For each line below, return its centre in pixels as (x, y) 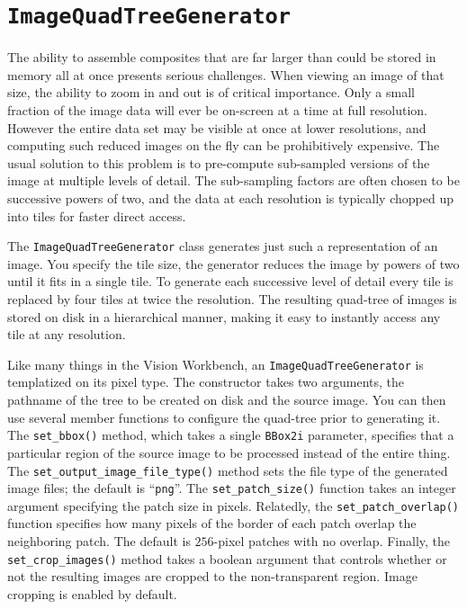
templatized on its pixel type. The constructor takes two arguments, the (206, 382)
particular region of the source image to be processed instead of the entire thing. (229, 452)
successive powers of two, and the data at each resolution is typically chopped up (230, 198)
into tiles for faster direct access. (97, 215)
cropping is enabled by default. (92, 593)
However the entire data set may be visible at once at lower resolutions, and (217, 127)
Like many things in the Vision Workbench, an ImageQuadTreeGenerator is (216, 364)
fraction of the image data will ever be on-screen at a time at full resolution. (217, 110)
